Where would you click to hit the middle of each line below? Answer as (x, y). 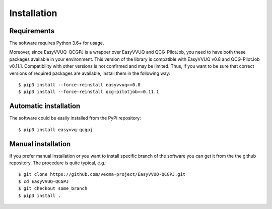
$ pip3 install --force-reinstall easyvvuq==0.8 (79, 85)
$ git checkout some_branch (53, 189)
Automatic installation (45, 106)
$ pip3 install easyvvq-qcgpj (56, 130)
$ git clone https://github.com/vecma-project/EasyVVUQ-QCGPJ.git (102, 174)
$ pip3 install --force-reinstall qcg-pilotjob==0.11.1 (89, 92)
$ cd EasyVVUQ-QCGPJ (44, 181)
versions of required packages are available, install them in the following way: (90, 73)
